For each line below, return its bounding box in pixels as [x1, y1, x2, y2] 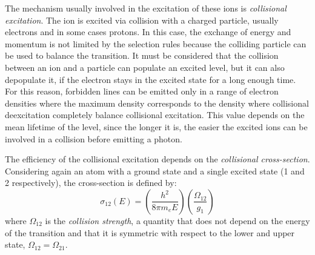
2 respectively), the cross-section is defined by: [5, 176, 177, 189]
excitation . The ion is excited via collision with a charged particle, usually [5, 13, 279, 26]
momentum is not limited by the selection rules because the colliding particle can [5, 37, 307, 50]
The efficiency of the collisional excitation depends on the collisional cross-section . [5, 153, 310, 165]
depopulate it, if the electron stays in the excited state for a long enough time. [5, 73, 296, 85]
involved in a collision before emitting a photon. [5, 132, 182, 145]
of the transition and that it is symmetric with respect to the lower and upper [5, 226, 295, 239]
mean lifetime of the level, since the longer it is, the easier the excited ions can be [5, 120, 308, 133]
